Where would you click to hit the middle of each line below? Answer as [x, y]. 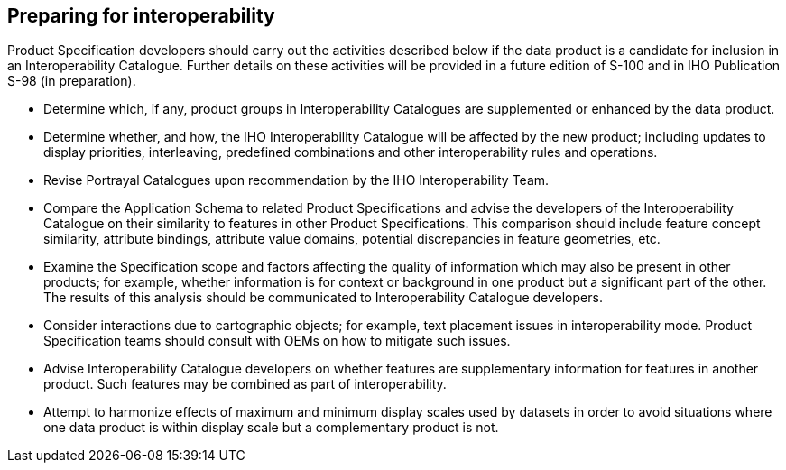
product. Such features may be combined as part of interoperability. [245, 384]
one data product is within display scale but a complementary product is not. [271, 428]
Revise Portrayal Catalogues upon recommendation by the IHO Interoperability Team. [296, 180]
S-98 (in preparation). [72, 81]
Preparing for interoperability [141, 16]
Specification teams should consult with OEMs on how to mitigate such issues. [277, 341]
